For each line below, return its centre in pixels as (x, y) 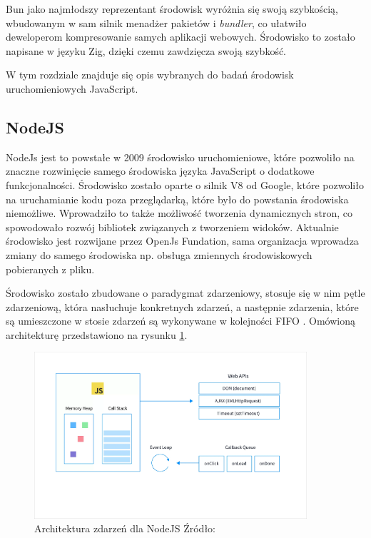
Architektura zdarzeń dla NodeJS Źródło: (125, 528)
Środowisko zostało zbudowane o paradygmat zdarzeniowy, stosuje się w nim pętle (185, 293)
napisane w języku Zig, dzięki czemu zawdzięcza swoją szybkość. (146, 50)
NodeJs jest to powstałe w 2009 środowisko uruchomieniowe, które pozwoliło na (180, 157)
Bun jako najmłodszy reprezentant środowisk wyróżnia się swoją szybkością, (172, 9)
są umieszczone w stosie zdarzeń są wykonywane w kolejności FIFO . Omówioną (181, 321)
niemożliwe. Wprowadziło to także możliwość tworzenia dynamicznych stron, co (179, 213)
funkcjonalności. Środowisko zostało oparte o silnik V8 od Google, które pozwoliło (185, 184)
